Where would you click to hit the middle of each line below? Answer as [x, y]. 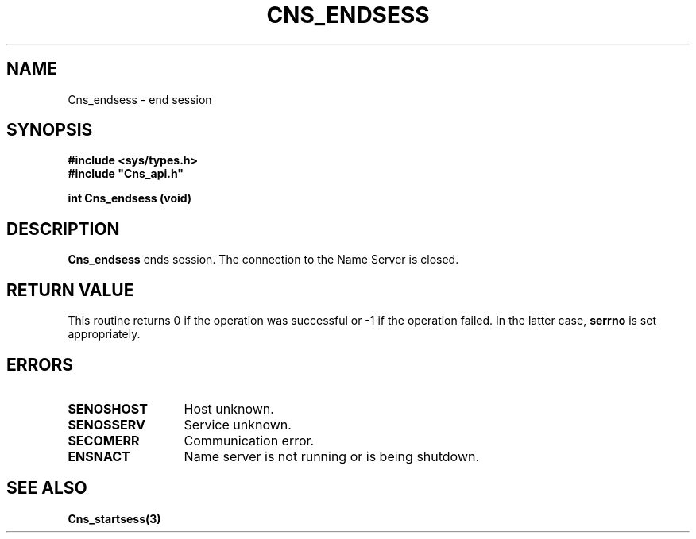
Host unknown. [229, 408]
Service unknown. [238, 424]
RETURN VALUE [70, 290]
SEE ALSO [47, 488]
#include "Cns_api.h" [126, 174]
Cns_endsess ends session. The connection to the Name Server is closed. [263, 260]
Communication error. [249, 440]
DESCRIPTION [63, 229]
